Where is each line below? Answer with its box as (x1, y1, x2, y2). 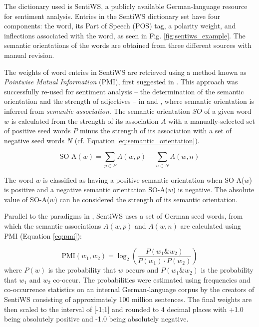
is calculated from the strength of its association (11, 115, 159, 126)
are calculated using (180, 221, 241, 231)
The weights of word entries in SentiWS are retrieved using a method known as (4, 66, 247, 77)
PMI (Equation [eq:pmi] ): (4, 230, 82, 241)
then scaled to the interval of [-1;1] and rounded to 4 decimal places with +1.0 (4, 304, 244, 314)
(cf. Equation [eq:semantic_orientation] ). (74, 135, 200, 145)
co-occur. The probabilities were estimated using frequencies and (53, 274, 251, 285)
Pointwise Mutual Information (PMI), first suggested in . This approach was (4, 76, 238, 87)
